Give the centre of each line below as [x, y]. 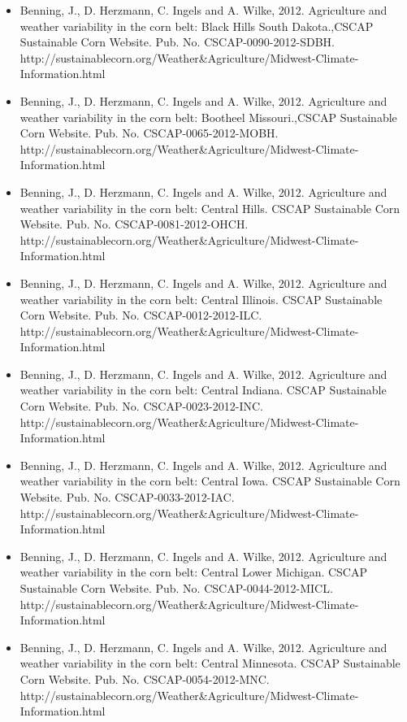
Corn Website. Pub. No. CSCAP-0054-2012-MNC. [145, 679]
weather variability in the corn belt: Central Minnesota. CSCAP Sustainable [210, 663]
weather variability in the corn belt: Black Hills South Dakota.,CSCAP [197, 26]
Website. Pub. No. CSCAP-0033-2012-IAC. [127, 497]
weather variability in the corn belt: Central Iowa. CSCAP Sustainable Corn [210, 481]
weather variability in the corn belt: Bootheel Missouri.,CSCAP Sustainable [208, 117]
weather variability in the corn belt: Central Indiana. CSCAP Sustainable [203, 390]
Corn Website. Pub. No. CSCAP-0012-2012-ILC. [141, 315]
